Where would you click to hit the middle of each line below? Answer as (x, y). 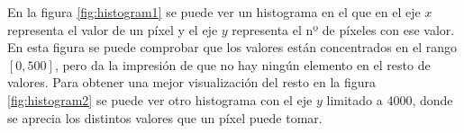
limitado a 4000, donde (390, 99)
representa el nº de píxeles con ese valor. (343, 29)
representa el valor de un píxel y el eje (113, 29)
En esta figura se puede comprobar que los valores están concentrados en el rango (232, 47)
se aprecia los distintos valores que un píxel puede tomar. (165, 117)
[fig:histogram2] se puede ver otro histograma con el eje (160, 99)
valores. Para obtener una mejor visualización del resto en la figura (191, 82)
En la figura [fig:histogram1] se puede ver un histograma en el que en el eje (214, 12)
